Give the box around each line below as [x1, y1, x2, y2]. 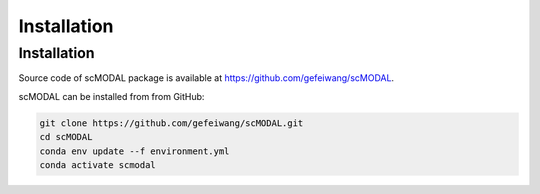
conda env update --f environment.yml [39, 145, 230, 157]
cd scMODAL [39, 131, 93, 143]
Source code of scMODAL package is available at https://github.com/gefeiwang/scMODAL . [18, 72, 395, 84]
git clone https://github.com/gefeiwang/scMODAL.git [39, 117, 304, 129]
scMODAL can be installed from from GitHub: [18, 90, 205, 102]
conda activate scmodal [39, 159, 157, 170]
